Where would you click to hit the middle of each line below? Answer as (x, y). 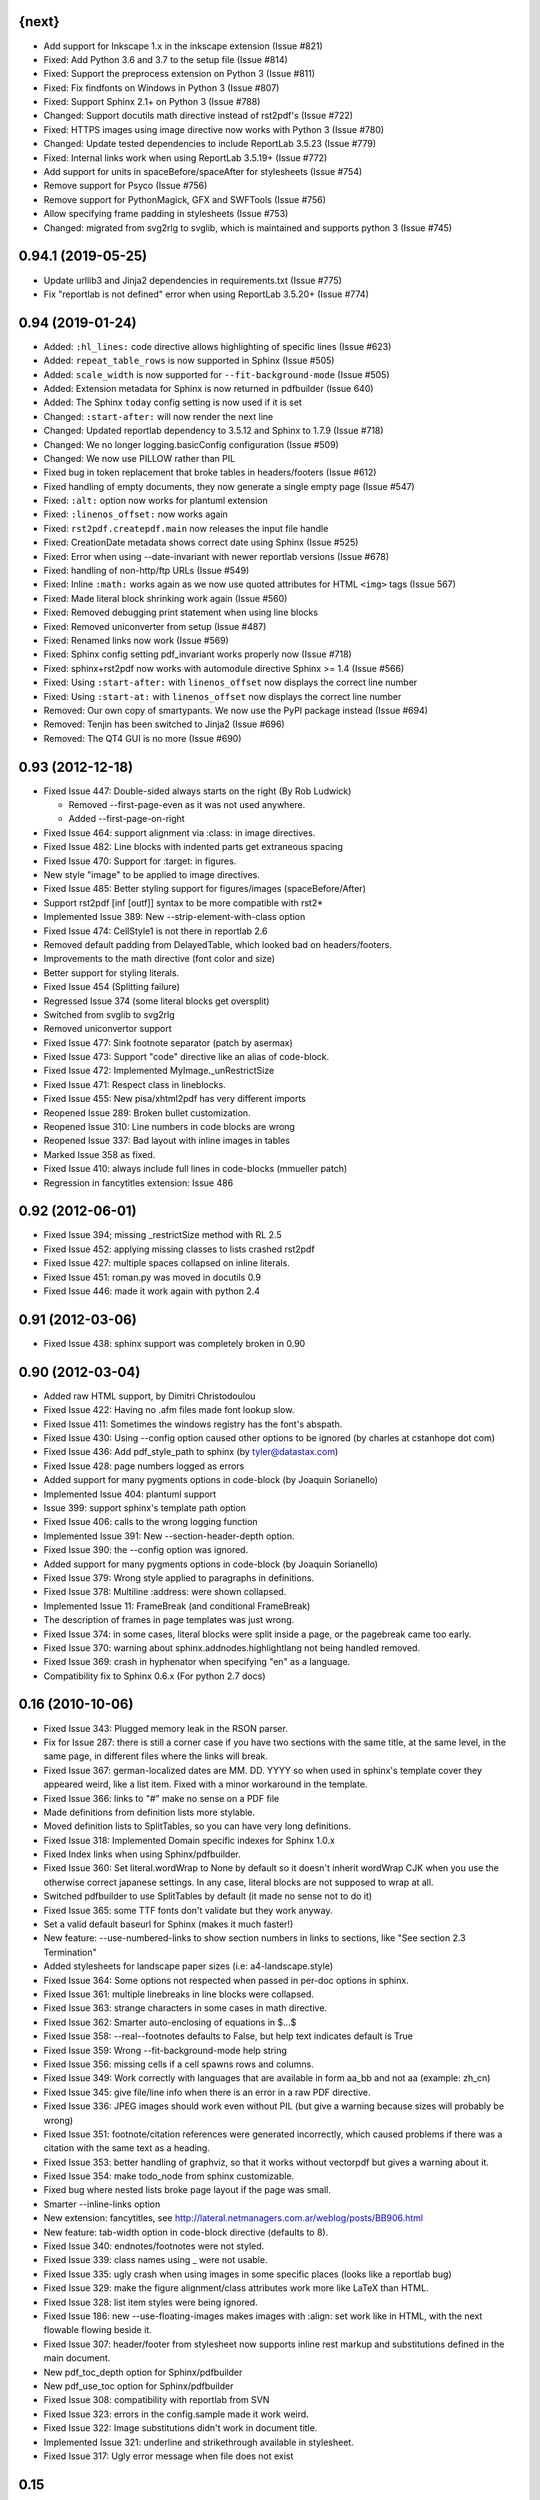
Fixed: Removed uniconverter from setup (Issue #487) (155, 626)
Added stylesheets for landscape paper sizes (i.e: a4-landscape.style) (188, 1966)
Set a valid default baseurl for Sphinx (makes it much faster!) (168, 1924)
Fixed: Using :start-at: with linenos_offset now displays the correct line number (222, 696)
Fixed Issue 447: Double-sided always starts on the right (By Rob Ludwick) (197, 791)
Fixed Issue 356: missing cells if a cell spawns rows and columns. (178, 2064)
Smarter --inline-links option (102, 2204)
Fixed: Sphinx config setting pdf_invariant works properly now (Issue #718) (197, 654)
